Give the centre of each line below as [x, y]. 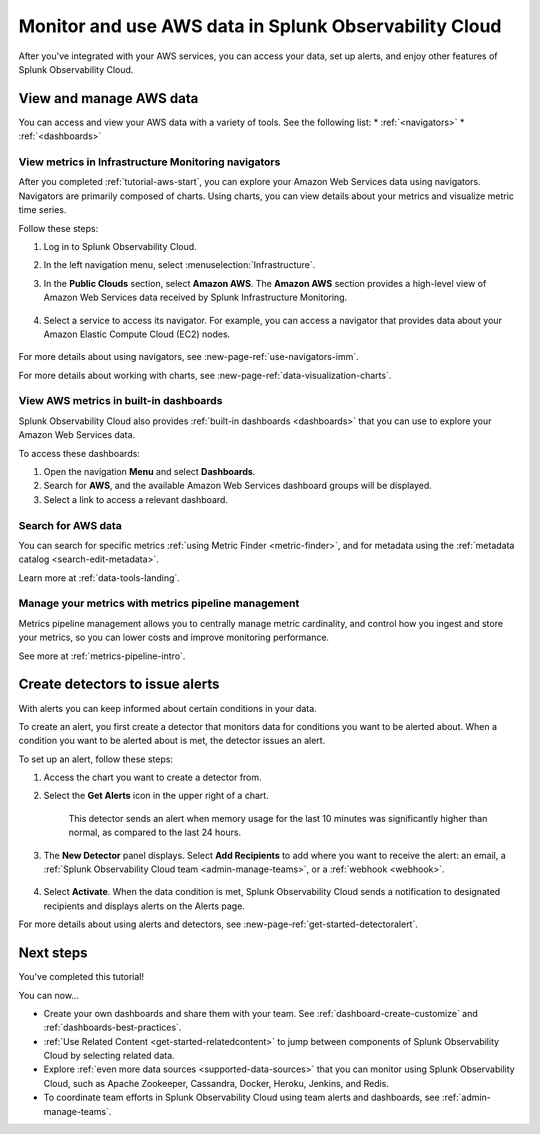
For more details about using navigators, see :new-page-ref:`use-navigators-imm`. [188, 357]
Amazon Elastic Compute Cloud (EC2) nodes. [137, 334]
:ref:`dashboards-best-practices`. [112, 1027]
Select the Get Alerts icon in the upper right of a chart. [156, 796]
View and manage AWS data [108, 98]
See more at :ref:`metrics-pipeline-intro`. [102, 656]
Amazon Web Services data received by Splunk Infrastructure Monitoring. [195, 297]
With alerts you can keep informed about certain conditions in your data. [167, 708]
